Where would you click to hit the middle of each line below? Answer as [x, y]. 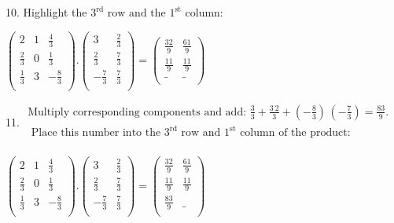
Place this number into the [96, 133]
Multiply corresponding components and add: [137, 112]
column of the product [294, 133]
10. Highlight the [46, 12]
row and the [136, 13]
